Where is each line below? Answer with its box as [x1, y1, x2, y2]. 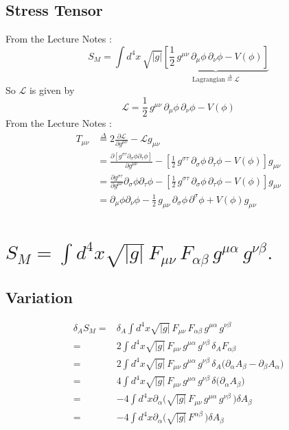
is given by [29, 82, 75, 97]
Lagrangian [192, 76, 226, 84]
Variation [5, 287, 73, 308]
